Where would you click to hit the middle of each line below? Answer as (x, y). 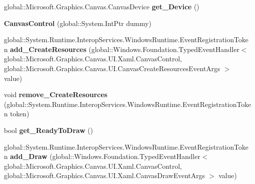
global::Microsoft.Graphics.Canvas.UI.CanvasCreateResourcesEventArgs (112, 68)
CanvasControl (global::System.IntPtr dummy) (78, 23)
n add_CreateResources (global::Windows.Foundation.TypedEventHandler (122, 49)
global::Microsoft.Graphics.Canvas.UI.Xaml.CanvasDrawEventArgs (105, 175)
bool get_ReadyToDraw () (49, 130)
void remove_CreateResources (56, 94)
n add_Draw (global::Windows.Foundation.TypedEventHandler (102, 156)
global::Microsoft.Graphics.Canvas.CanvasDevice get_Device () (102, 6)
